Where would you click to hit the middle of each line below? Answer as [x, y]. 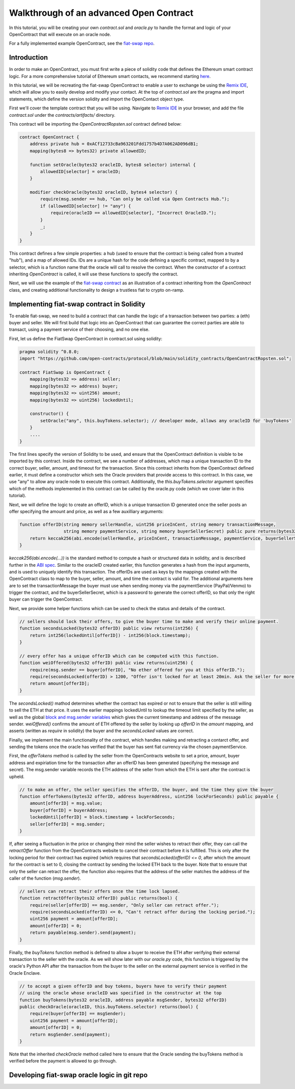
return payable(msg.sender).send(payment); [83, 933]
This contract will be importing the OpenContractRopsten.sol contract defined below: [95, 124]
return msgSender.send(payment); [70, 1034]
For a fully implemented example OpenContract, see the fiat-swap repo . [82, 43]
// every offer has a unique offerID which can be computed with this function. [119, 656]
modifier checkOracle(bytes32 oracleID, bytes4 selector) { [104, 192]
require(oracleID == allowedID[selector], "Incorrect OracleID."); [133, 213]
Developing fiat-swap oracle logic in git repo [78, 1075]
